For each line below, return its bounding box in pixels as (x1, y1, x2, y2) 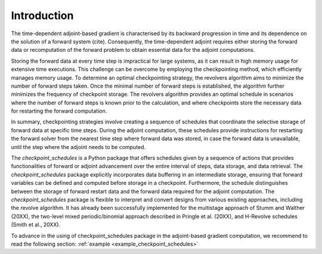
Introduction (11, 9, 74, 22)
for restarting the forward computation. (11, 107, 107, 114)
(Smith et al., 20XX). (11, 221, 61, 228)
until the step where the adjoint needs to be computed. (11, 143, 146, 150)
